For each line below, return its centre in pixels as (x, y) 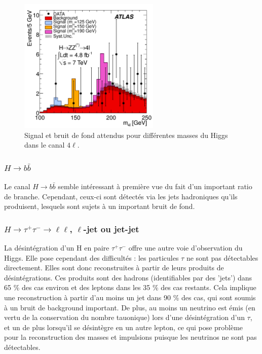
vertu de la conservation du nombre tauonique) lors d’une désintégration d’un (124, 317)
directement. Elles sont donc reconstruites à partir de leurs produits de (114, 268)
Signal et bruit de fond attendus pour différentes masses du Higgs (126, 135)
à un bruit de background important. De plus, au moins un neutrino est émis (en (130, 307)
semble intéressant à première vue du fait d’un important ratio (155, 186)
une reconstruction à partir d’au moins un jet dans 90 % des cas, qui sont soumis (130, 297)
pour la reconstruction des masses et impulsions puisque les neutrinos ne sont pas (130, 337)
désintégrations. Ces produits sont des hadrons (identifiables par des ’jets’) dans (128, 277)
